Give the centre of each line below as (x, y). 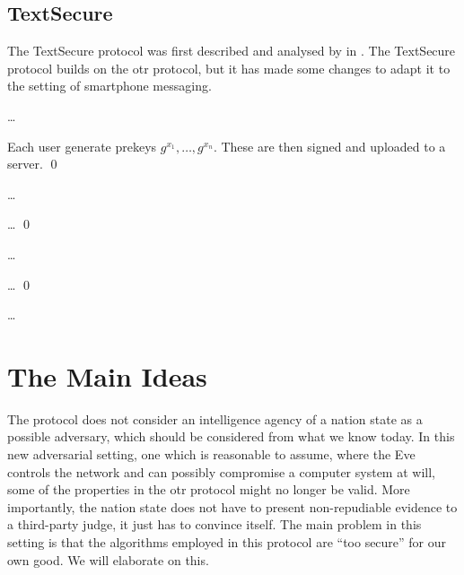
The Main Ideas (107, 375)
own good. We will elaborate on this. (108, 559)
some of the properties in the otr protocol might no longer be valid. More (209, 489)
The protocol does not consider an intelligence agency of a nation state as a (215, 418)
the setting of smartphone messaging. (109, 86)
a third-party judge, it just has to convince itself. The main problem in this (214, 524)
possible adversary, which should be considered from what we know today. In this (231, 436)
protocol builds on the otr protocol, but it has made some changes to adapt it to (229, 68)
